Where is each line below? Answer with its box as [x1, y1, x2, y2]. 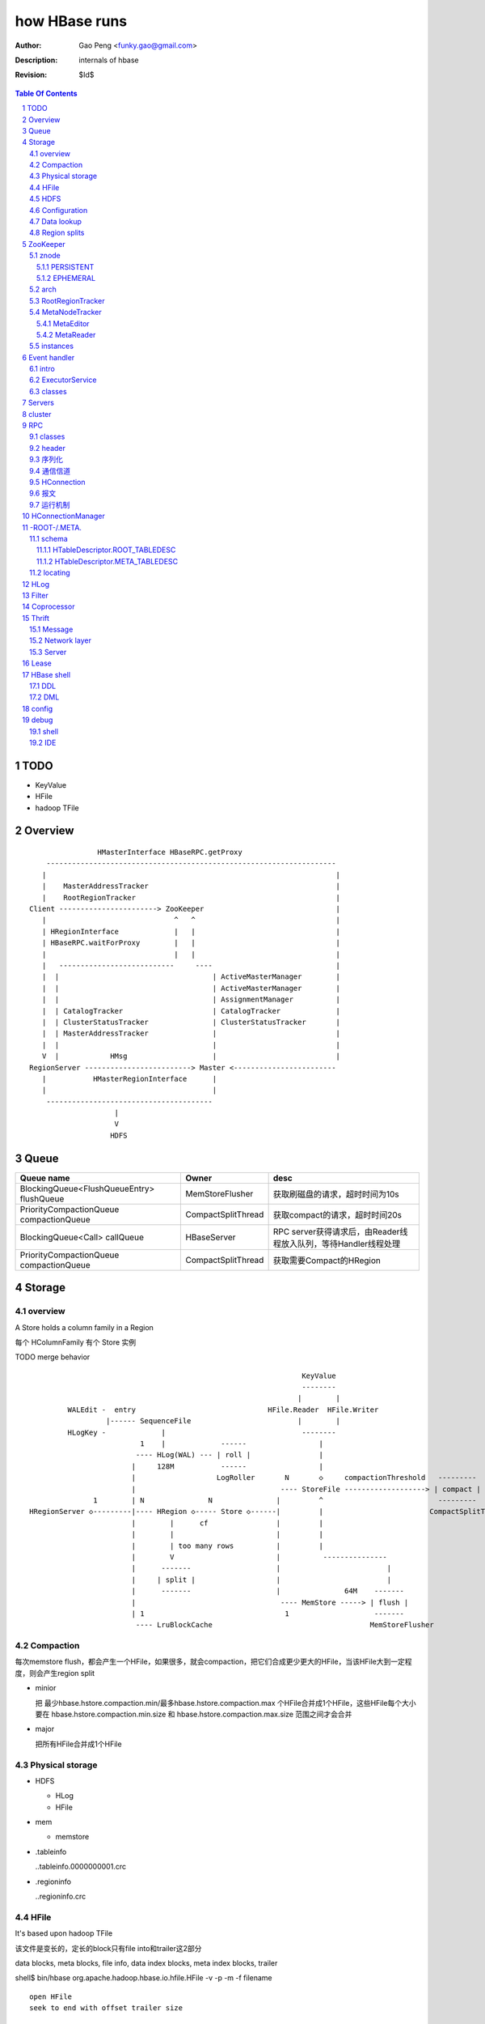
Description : [15, 55, 58, 65]
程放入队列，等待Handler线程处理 [272, 1238, 400, 1249]
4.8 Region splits [29, 227, 85, 238]
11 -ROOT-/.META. [22, 522, 82, 532]
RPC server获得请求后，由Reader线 [272, 1226, 408, 1237]
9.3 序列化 [29, 454, 64, 465]
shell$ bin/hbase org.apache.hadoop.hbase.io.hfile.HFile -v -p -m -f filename [15, 1973, 272, 1983]
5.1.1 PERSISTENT [36, 262, 95, 271]
